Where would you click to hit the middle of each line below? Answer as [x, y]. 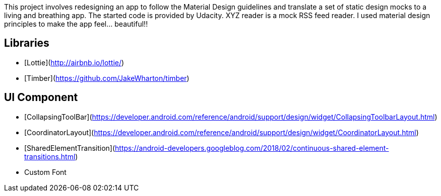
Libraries [27, 43]
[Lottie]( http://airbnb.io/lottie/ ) [74, 62]
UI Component [41, 97]
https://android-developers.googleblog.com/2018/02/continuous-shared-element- [252, 148]
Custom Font [45, 172]
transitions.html [50, 156]
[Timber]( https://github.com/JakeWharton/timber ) [107, 78]
